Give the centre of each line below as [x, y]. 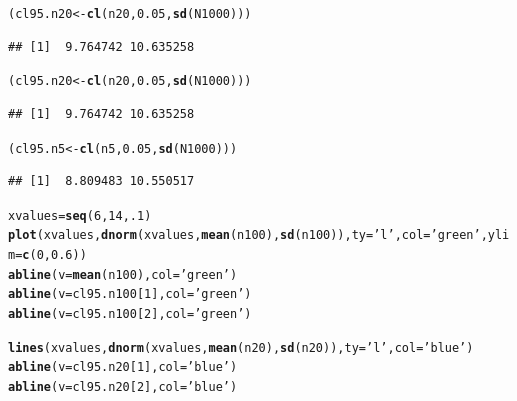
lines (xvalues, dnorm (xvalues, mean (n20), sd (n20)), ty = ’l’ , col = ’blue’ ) [241, 347]
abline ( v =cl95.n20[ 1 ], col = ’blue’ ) [123, 367]
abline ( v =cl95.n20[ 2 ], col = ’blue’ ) [123, 387]
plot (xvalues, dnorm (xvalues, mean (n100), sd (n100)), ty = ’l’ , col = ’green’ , [248, 235]
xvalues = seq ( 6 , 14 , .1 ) [80, 215]
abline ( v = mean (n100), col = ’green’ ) [123, 274]
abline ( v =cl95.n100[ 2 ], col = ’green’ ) [130, 314]
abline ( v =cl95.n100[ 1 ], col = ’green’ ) [130, 294]
